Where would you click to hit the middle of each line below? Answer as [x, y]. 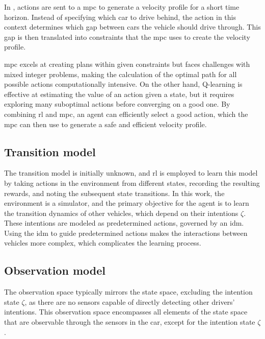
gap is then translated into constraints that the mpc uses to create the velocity [127, 37]
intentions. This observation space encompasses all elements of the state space [126, 312]
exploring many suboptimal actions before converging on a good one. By [117, 104]
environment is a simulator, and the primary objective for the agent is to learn [127, 203]
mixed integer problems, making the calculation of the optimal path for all [121, 74]
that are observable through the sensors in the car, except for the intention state [130, 322]
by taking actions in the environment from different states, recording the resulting [132, 183]
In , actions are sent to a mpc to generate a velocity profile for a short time [122, 7]
